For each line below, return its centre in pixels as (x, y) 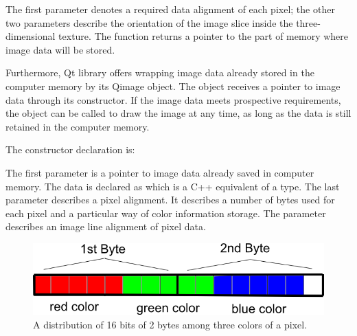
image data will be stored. (60, 49)
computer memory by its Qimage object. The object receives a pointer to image (173, 86)
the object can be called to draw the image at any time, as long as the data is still (178, 113)
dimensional (31, 36)
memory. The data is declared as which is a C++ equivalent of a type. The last (173, 186)
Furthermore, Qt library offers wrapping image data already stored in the (160, 72)
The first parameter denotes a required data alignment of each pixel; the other (170, 9)
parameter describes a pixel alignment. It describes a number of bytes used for (170, 200)
